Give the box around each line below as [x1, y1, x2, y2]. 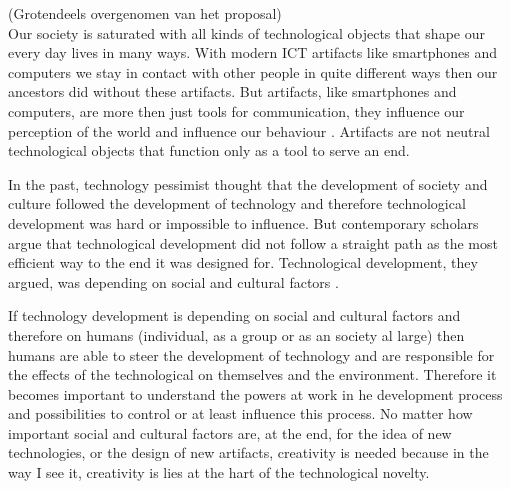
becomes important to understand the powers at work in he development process [8, 383, 503, 404]
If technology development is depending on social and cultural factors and [8, 305, 461, 326]
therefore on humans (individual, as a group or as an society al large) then [8, 324, 465, 345]
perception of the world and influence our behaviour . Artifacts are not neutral [8, 120, 490, 141]
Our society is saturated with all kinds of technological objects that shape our [8, 22, 485, 43]
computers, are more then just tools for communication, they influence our [8, 100, 465, 121]
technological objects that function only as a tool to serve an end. [8, 140, 410, 161]
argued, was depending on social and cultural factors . [8, 271, 339, 292]
